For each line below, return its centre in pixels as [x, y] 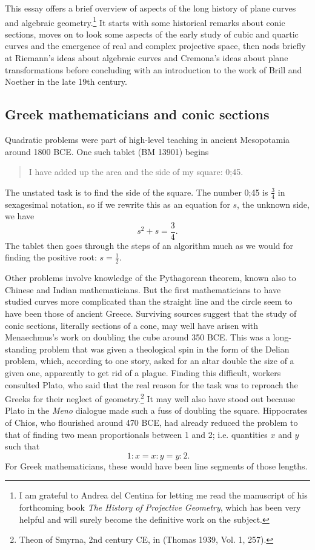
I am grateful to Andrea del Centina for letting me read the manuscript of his [163, 495]
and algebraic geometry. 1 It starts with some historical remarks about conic [145, 21]
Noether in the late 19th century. [66, 81]
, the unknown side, [273, 204]
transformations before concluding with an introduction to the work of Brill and [154, 69]
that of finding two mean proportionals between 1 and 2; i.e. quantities [136, 434]
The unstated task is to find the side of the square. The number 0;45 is [137, 192]
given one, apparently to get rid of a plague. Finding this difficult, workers [143, 373]
